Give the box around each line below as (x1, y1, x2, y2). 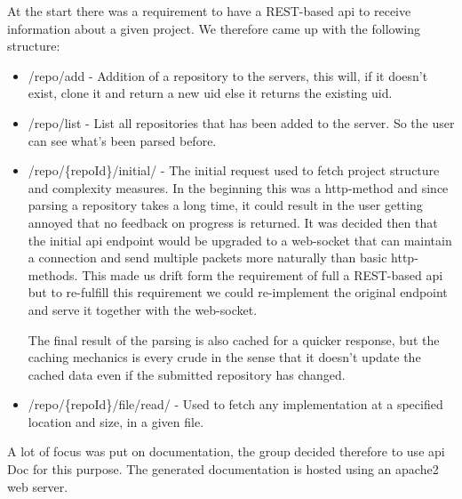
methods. (28, 265, 78, 284)
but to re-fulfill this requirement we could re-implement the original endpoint (28, 283, 448, 302)
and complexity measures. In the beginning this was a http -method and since (28, 178, 449, 197)
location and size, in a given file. (28, 412, 204, 431)
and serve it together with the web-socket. (28, 300, 258, 318)
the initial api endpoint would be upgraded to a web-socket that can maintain (28, 230, 452, 249)
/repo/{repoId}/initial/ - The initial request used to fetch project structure (28, 161, 440, 180)
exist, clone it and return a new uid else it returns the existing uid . (28, 84, 393, 102)
